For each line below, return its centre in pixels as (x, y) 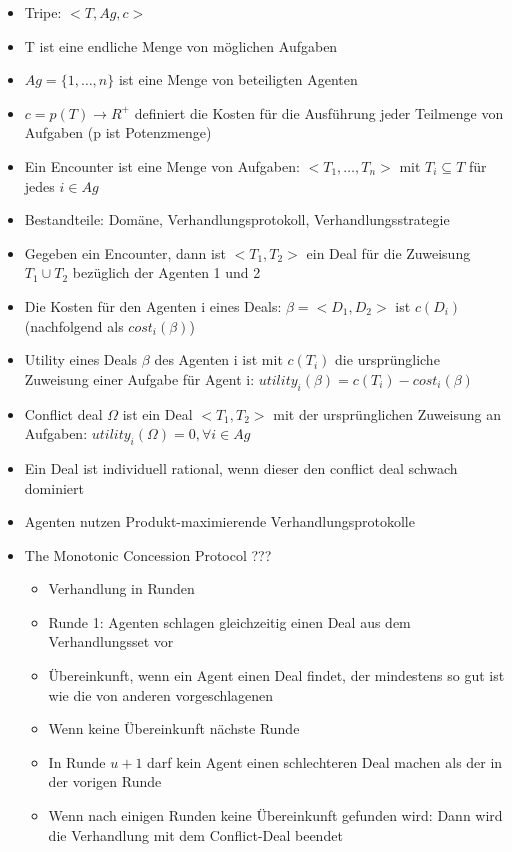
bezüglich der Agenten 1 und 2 (166, 272)
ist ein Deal (157, 413)
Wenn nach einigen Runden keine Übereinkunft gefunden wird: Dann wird (275, 815)
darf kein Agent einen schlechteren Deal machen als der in (325, 761)
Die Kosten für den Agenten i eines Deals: (153, 305)
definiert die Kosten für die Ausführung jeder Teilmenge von (319, 112)
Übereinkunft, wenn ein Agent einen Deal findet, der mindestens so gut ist (276, 675)
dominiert (54, 487)
